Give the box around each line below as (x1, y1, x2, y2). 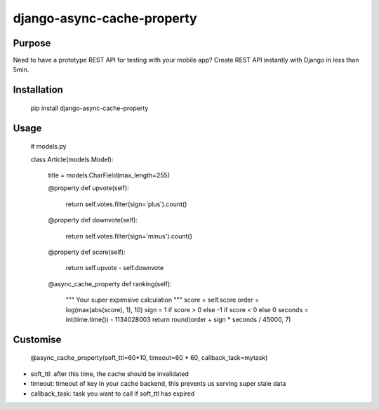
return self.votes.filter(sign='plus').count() (65, 200, 187, 208)
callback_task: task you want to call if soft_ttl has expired (30, 389, 195, 398)
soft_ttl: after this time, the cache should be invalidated (30, 369, 189, 378)
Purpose (13, 37, 51, 49)
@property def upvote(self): (48, 184, 129, 192)
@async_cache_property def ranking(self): (48, 279, 172, 288)
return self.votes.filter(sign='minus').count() (65, 232, 193, 240)
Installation (13, 84, 63, 96)
